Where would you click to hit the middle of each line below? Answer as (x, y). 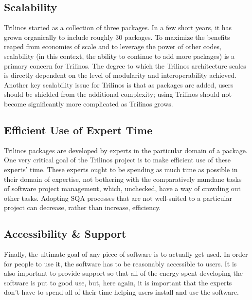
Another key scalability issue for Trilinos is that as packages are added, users (119, 84)
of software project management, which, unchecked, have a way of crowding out (123, 188)
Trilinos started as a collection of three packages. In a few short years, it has (118, 27)
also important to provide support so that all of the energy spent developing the (123, 273)
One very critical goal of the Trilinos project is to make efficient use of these (117, 160)
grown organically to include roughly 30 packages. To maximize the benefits (117, 37)
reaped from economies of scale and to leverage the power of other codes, (113, 46)
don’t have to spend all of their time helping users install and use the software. (121, 292)
